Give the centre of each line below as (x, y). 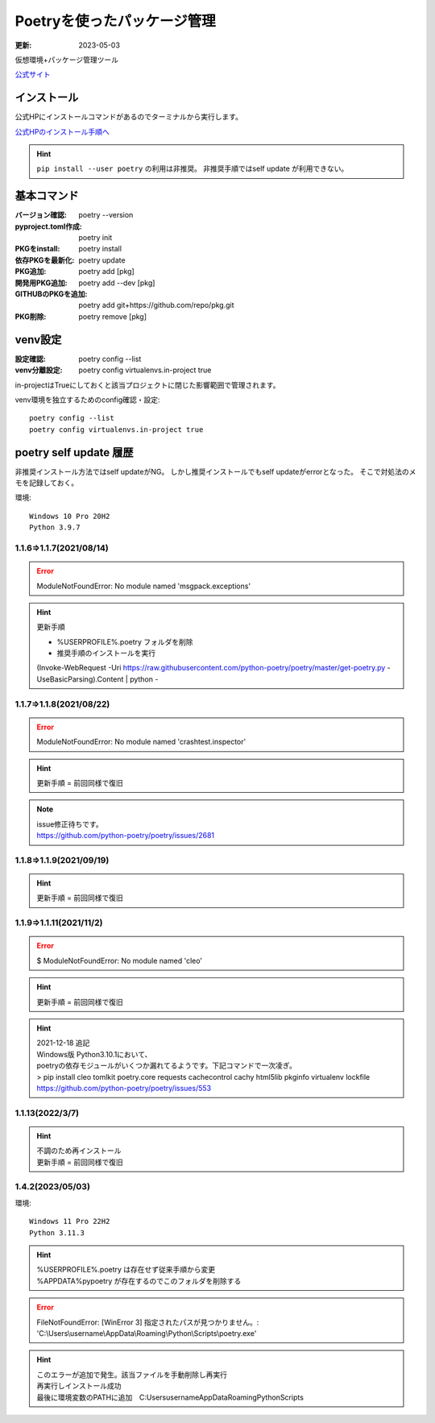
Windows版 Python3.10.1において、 (94, 1054)
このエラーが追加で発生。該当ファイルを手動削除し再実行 (132, 1375)
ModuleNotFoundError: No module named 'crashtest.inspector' (141, 742)
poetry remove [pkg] (113, 316)
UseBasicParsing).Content (80, 679)
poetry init (95, 238)
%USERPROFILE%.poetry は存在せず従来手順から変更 (126, 1270)
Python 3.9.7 (55, 527)
